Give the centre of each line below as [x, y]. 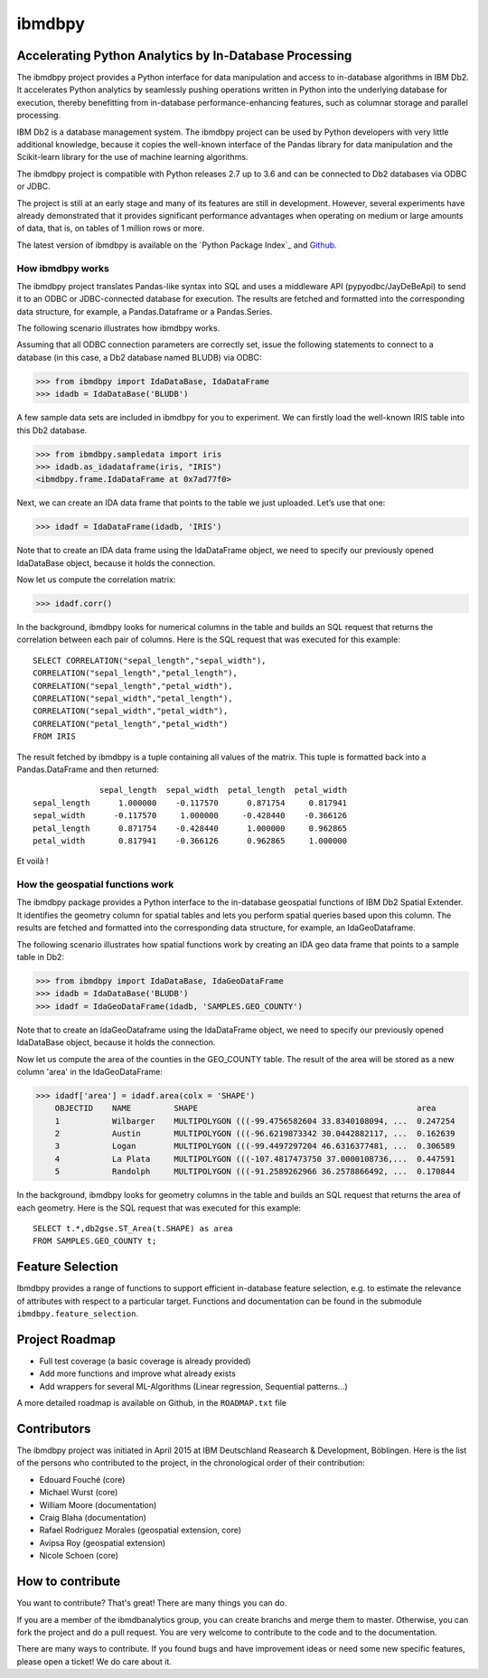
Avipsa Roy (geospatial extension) [103, 1542]
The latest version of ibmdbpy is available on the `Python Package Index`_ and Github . [177, 245]
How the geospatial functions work [95, 884]
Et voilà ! [33, 861]
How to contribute [69, 1582]
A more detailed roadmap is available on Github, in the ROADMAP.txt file [151, 1403]
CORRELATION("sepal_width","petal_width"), [131, 711]
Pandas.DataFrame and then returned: [88, 769]
